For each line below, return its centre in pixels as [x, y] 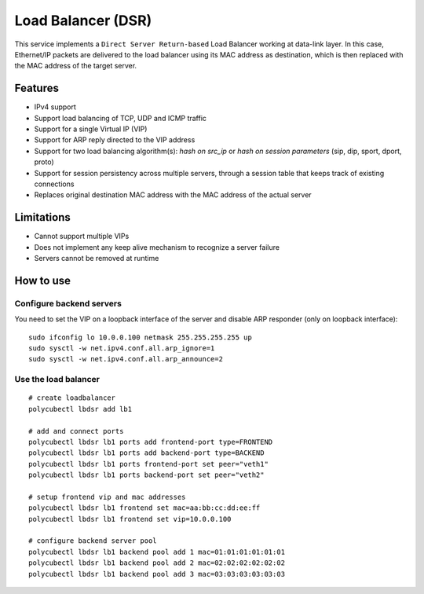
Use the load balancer [57, 379]
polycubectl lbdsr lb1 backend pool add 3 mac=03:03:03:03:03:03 [157, 574]
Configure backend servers [68, 303]
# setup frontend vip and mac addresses [107, 497]
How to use [42, 280]
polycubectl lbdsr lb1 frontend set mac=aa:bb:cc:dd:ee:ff [144, 508]
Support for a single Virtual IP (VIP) [91, 129]
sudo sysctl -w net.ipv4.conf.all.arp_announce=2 [126, 359]
